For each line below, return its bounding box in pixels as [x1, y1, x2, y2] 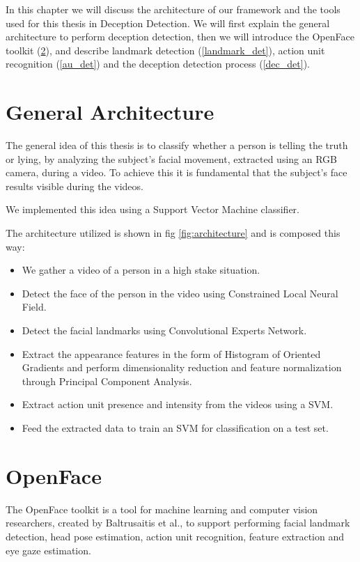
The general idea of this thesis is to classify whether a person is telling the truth [6, 138, 348, 153]
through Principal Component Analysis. [22, 373, 192, 388]
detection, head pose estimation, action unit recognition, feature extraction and [6, 529, 345, 543]
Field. [22, 299, 47, 314]
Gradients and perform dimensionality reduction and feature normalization [22, 360, 342, 375]
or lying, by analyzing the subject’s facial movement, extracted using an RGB [6, 151, 338, 166]
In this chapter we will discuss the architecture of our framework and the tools [6, 2, 341, 16]
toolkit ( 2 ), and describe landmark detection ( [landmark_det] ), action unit [6, 42, 325, 57]
